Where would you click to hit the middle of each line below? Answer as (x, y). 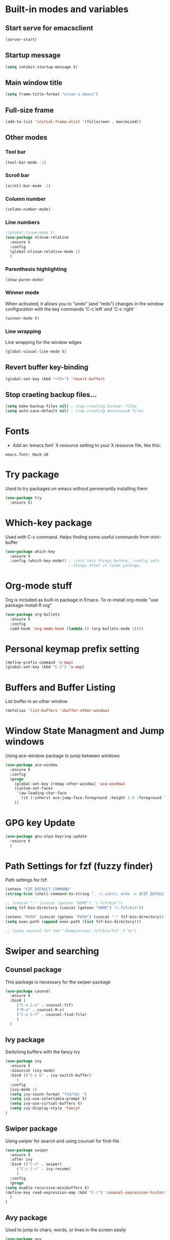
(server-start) (21, 39)
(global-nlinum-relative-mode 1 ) (45, 251)
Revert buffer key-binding (47, 367)
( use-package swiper (27, 1150)
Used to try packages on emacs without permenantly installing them (76, 489)
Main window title (34, 83)
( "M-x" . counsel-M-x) (40, 1010)
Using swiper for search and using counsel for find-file (62, 1141)
